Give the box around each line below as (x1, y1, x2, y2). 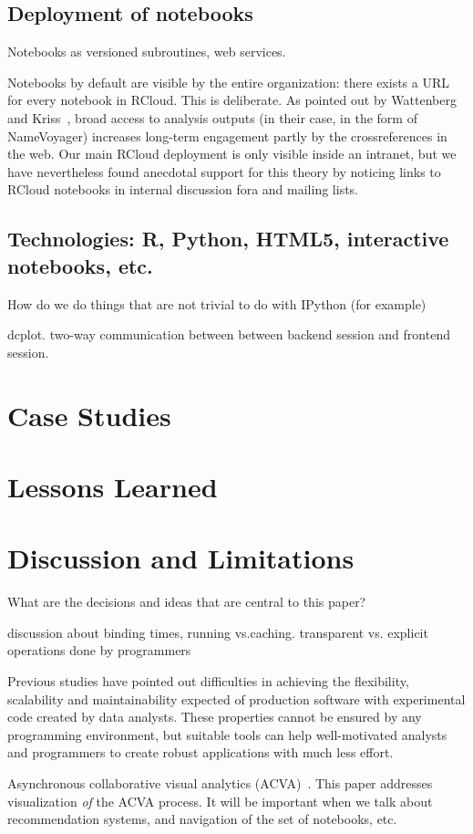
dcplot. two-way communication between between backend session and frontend (7, 325, 450, 344)
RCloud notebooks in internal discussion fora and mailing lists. (7, 180, 358, 199)
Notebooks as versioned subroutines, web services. (7, 42, 286, 61)
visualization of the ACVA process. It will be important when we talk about (7, 791, 433, 810)
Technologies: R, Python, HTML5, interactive (7, 224, 449, 253)
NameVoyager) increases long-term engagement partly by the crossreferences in (7, 126, 447, 145)
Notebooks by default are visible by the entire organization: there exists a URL (7, 72, 450, 91)
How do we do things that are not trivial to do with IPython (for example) (7, 294, 427, 313)
